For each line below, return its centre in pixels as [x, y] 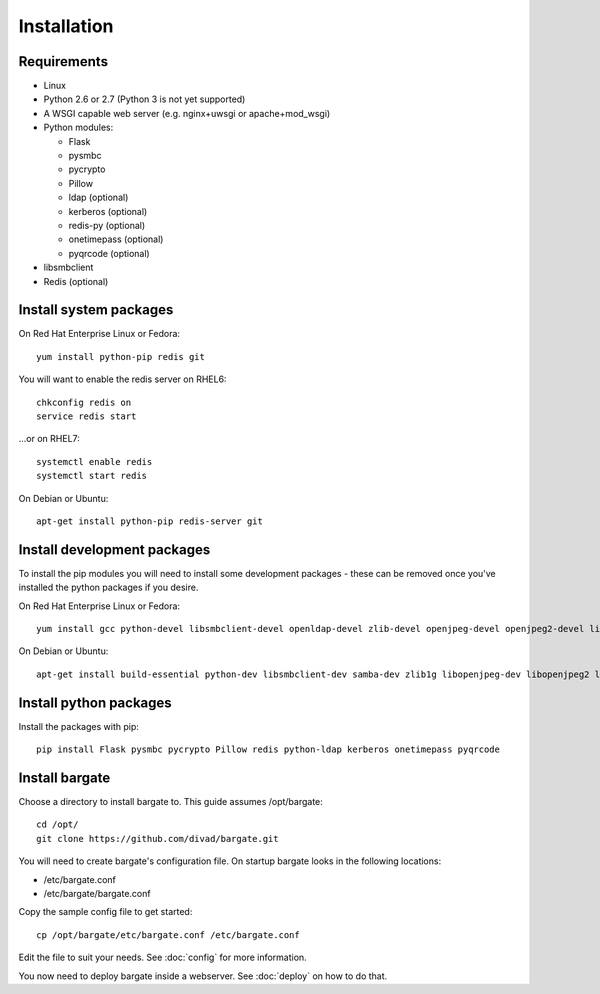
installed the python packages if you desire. [108, 587]
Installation [66, 26]
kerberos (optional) [108, 211]
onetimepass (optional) [116, 239]
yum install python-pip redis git [120, 356]
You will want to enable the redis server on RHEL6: [122, 379]
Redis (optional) [76, 281]
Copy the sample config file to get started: [105, 912]
